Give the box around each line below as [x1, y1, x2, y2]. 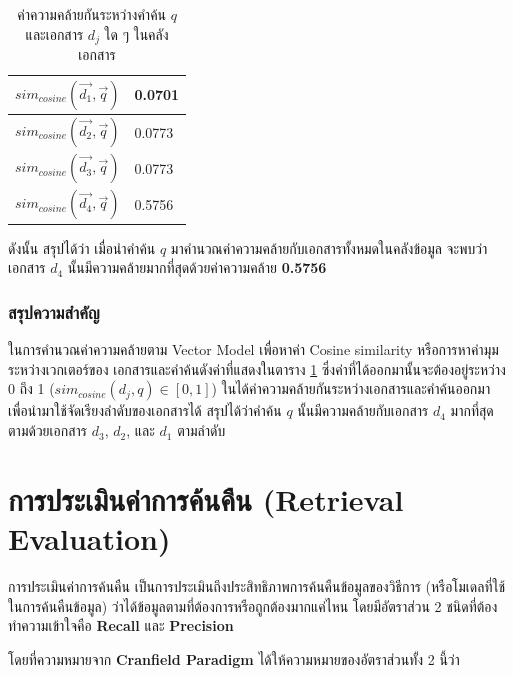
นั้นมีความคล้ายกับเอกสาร [297, 400, 429, 421]
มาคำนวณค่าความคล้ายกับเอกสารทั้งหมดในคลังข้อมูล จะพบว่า [170, 237, 488, 258]
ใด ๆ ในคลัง [104, 23, 169, 44]
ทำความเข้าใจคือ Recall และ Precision [8, 615, 234, 636]
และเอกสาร [25, 23, 84, 44]
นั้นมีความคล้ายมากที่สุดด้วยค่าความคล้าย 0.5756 [67, 257, 327, 278]
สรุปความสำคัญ [8, 300, 100, 324]
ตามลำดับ [177, 420, 226, 441]
